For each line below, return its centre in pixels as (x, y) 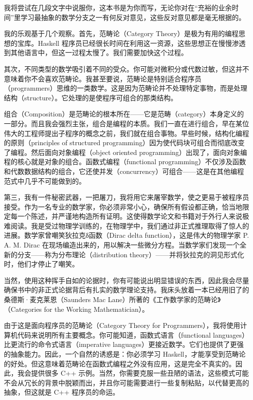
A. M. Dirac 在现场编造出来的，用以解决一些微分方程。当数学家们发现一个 (122, 245)
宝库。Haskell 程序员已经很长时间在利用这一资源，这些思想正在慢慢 (125, 43)
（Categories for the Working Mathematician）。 (76, 309)
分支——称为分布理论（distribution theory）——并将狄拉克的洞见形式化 (131, 254)
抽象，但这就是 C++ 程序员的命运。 (62, 392)
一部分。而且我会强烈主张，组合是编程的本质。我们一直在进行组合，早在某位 (126, 123)
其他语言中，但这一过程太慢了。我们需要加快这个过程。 (99, 52)
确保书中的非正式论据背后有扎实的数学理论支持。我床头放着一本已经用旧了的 (126, 290)
